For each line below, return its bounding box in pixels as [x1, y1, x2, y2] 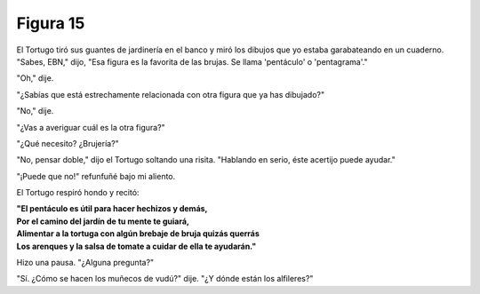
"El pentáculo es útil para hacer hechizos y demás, [16, 203, 208, 214]
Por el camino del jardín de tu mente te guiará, [16, 216, 190, 226]
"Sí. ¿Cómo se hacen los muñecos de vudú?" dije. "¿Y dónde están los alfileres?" [16, 274, 314, 284]
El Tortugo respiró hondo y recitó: [16, 187, 140, 198]
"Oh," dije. [16, 73, 54, 83]
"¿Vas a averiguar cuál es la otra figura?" [16, 122, 166, 132]
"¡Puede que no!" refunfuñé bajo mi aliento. [16, 171, 176, 181]
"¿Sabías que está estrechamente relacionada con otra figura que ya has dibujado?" [16, 89, 324, 99]
